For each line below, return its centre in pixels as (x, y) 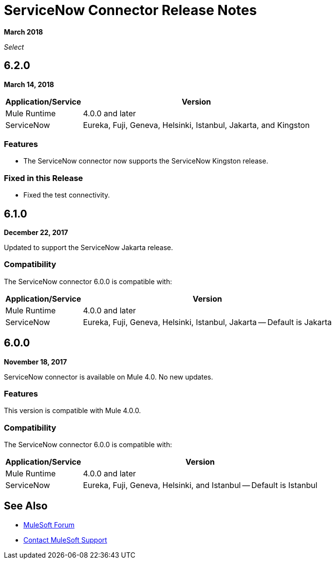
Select (14, 47)
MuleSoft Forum (49, 525)
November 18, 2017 (36, 362)
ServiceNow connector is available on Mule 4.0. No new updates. (109, 377)
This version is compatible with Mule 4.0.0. (73, 411)
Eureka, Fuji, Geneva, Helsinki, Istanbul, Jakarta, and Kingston (196, 125)
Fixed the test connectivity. (67, 195)
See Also (26, 506)
